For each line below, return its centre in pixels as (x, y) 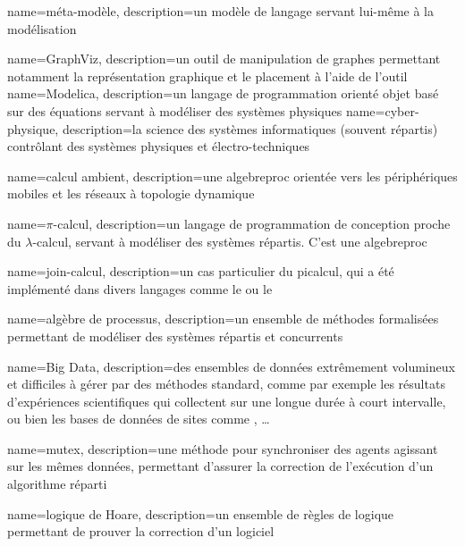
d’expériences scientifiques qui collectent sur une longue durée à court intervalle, (227, 401)
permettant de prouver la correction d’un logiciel (141, 531)
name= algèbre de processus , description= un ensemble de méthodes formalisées (223, 319)
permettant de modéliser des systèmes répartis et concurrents (175, 336)
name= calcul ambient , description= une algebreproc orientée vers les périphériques (232, 176)
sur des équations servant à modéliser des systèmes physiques (175, 110)
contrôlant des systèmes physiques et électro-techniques (159, 146)
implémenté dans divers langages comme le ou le (140, 288)
